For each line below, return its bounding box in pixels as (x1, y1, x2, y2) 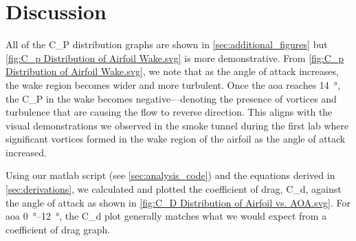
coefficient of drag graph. (5, 222, 111, 236)
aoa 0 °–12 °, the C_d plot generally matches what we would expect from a (5, 209, 327, 223)
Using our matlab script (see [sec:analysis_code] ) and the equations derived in (5, 168, 335, 182)
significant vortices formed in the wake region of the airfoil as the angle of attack (5, 132, 346, 146)
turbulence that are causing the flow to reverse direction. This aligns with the (5, 105, 333, 119)
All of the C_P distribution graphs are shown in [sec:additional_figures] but (5, 37, 328, 52)
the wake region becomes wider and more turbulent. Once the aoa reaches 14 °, (5, 77, 340, 92)
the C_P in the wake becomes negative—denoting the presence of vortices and (5, 91, 337, 105)
